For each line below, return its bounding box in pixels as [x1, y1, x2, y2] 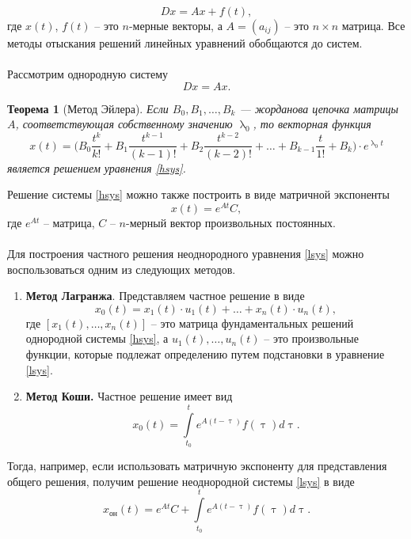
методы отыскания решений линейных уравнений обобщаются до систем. [7, 35, 363, 51]
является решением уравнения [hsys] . [7, 159, 186, 176]
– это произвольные [264, 330, 359, 347]
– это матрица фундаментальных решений [150, 314, 354, 331]
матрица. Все [341, 17, 405, 33]
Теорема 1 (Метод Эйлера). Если [7, 100, 169, 116]
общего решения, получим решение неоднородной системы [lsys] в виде [7, 473, 355, 489]
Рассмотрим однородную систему [7, 66, 169, 82]
